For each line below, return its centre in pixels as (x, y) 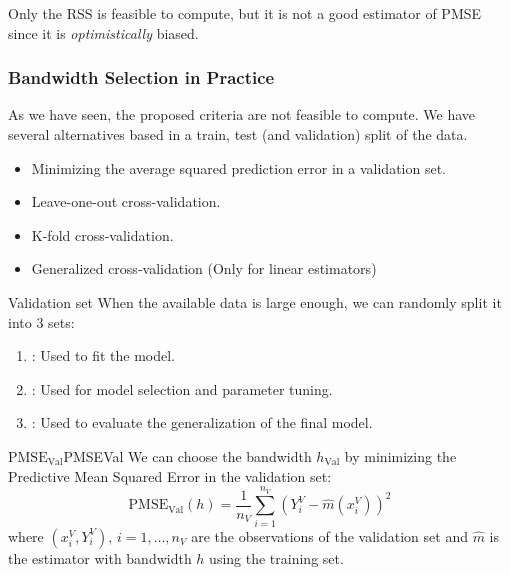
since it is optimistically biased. (103, 32)
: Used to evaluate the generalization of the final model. (202, 422)
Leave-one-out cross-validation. (126, 201)
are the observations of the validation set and (329, 535)
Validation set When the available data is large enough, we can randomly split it (255, 301)
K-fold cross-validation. (102, 234)
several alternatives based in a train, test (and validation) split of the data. (238, 134)
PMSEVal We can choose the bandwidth (187, 455)
